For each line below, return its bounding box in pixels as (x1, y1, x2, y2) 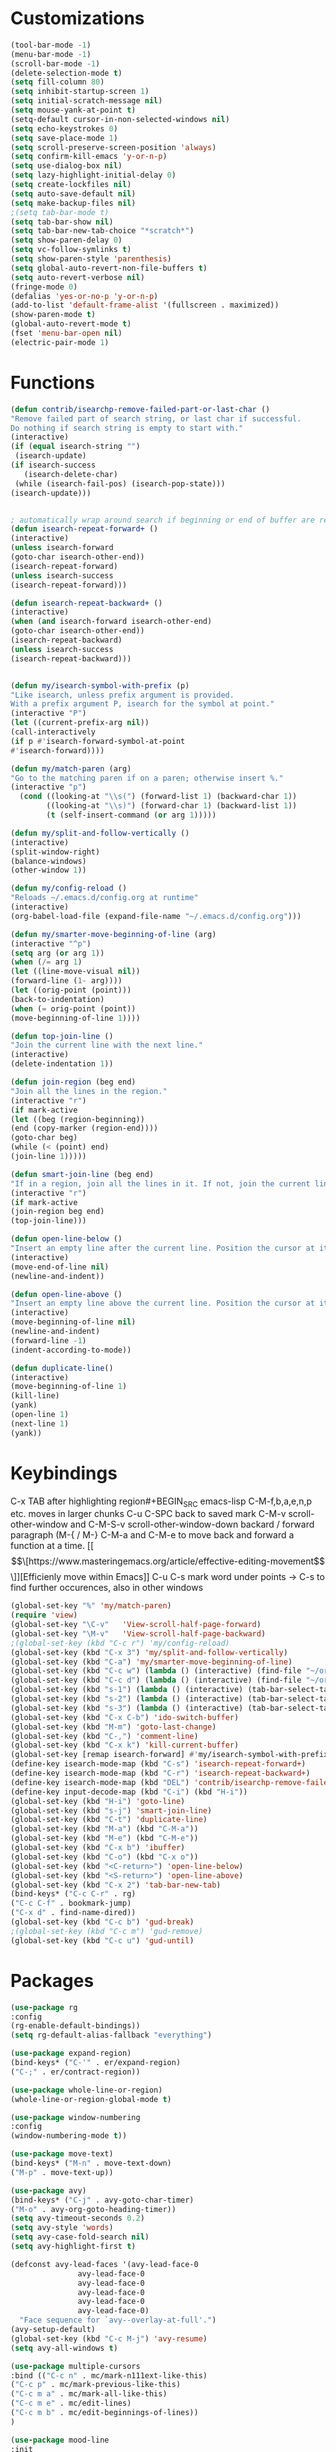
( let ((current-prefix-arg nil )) (10, 718, 150, 728)
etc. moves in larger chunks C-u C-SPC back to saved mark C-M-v (10, 1508, 287, 1520)
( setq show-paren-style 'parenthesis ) (10, 254, 172, 264)
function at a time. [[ (10, 1540, 95, 1552)
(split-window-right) (10, 847, 101, 857)
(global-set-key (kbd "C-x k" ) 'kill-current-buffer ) (10, 1740, 240, 1751)
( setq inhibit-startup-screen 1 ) (10, 87, 150, 97)
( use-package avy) (10, 2185, 87, 2196)
